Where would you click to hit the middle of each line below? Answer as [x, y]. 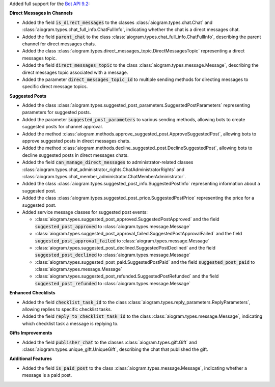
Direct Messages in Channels [41, 13]
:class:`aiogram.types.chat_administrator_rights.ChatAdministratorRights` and [103, 169]
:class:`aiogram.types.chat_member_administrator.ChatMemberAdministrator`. [104, 176]
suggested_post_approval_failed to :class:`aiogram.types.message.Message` [122, 241]
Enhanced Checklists [32, 293]
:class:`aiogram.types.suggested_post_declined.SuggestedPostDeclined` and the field [125, 247]
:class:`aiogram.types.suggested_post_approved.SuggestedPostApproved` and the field [127, 219]
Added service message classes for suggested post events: [85, 212]
